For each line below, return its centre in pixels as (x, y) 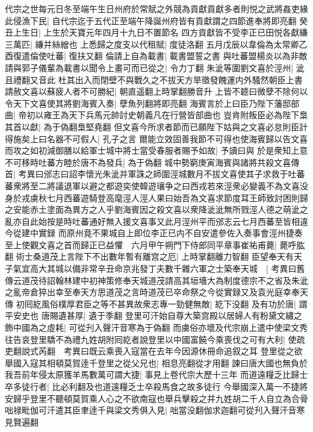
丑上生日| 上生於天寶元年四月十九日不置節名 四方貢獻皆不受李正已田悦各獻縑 (156, 32)
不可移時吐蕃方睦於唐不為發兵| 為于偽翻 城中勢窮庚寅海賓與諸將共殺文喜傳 (152, 162)
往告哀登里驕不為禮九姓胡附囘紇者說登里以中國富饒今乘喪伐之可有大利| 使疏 (155, 339)
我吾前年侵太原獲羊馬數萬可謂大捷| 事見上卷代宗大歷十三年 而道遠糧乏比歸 (152, 374)
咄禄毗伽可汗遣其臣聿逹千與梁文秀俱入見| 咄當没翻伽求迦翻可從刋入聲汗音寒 (155, 410)
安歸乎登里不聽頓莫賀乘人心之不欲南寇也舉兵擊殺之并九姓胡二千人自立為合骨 (156, 398)
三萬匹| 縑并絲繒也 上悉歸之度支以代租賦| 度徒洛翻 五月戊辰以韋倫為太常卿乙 (156, 44)
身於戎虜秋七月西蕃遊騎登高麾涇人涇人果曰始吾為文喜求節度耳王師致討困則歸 (156, 197)
